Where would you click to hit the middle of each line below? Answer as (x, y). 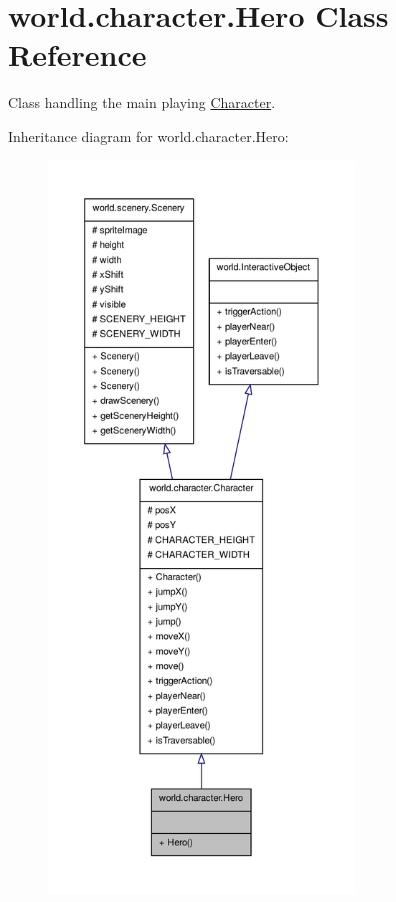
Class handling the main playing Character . (142, 102)
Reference (77, 54)
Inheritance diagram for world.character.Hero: (148, 135)
